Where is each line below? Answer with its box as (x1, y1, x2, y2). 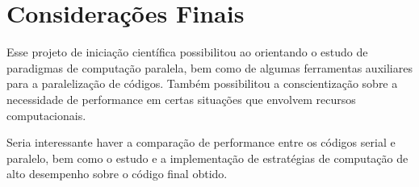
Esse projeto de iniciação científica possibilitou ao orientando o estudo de (6, 44, 368, 60)
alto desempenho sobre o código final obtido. (6, 165, 228, 182)
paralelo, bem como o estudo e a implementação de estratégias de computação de (6, 149, 409, 166)
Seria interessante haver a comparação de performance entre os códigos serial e (6, 134, 396, 151)
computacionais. (6, 106, 86, 123)
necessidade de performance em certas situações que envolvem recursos (6, 90, 356, 107)
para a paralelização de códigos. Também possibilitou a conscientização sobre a (6, 75, 398, 92)
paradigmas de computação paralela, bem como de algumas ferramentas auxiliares (6, 59, 413, 76)
